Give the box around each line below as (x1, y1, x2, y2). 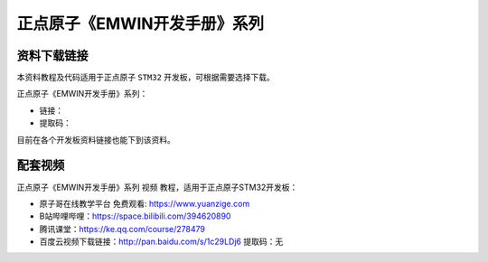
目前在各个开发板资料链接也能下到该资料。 (16, 134, 175, 145)
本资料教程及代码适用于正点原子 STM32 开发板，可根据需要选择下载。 (16, 72, 276, 83)
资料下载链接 (16, 48, 89, 63)
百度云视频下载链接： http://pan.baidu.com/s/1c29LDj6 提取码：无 (39, 236, 284, 248)
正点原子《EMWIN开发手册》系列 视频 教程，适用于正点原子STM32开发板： (16, 182, 298, 192)
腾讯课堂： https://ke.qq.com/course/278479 (39, 223, 205, 234)
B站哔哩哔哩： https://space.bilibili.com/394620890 (39, 211, 231, 221)
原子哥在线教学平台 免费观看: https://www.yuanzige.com (39, 198, 250, 209)
